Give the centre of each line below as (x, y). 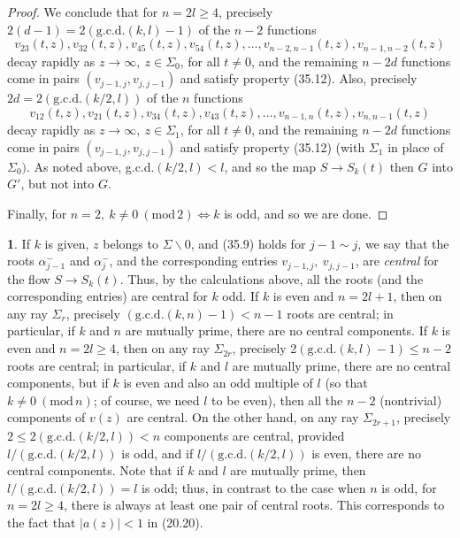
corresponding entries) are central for (107, 296)
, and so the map (270, 166)
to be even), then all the (277, 400)
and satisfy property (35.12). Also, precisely (299, 78)
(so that (346, 383)
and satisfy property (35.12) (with (272, 146)
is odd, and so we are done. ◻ (306, 214)
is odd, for (409, 487)
